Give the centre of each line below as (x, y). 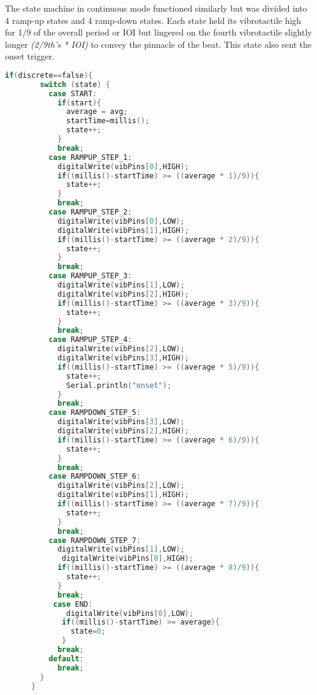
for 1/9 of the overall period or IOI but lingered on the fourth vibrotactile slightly (158, 32)
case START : (73, 93)
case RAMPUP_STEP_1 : (90, 157)
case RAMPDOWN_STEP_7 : (95, 540)
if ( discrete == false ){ (49, 75)
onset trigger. (30, 56)
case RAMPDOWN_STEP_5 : (95, 413)
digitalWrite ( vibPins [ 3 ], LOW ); (121, 422)
